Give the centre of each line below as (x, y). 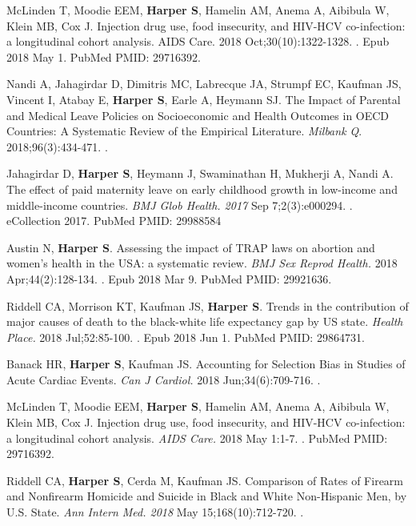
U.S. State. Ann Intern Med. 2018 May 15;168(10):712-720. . (155, 512)
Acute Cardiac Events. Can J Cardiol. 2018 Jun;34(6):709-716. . (164, 379)
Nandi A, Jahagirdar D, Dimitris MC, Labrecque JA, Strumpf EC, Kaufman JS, (204, 84)
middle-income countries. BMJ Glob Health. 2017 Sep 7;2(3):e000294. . (180, 205)
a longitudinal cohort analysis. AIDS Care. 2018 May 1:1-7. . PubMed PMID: (197, 438)
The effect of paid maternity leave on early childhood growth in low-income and (202, 189)
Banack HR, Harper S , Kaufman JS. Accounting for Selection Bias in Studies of (206, 364)
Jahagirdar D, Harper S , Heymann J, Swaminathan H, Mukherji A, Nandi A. (200, 173)
